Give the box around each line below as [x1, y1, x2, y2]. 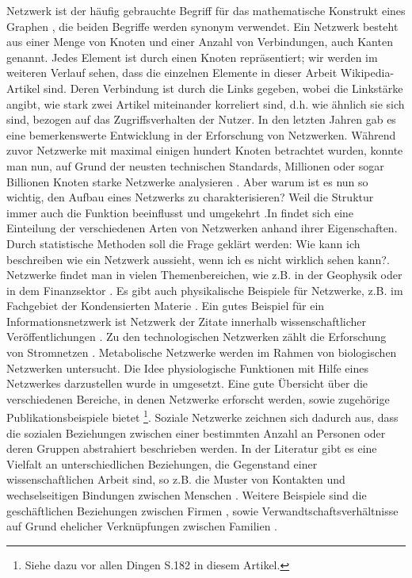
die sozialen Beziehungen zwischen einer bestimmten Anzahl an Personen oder [6, 424, 386, 441]
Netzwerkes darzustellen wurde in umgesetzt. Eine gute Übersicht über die [6, 375, 368, 392]
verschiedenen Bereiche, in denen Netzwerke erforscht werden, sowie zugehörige [6, 390, 390, 407]
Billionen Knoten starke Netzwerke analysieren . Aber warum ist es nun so [6, 173, 368, 189]
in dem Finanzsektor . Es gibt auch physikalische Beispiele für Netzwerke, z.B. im [6, 281, 403, 298]
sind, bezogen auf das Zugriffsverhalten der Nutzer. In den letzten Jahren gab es [6, 111, 396, 128]
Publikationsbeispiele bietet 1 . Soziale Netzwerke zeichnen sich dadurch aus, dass [6, 407, 399, 426]
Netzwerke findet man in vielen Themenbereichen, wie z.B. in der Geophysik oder [6, 266, 402, 283]
